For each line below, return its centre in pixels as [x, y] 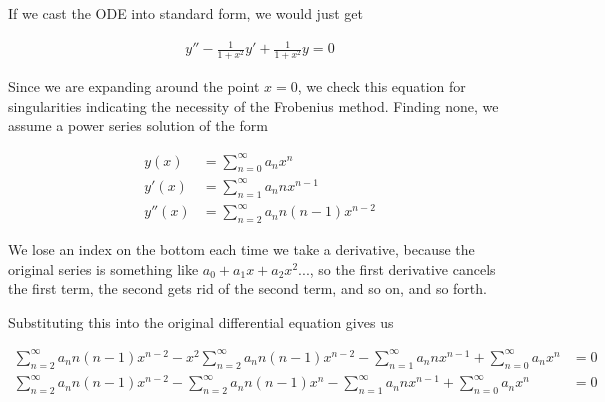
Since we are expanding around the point [134, 86]
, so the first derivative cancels [402, 268]
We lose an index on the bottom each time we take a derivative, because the [241, 249]
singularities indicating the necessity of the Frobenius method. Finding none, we [253, 105]
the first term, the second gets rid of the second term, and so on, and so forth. [247, 288]
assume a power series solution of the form [138, 125]
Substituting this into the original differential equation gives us [201, 321]
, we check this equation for [381, 86]
